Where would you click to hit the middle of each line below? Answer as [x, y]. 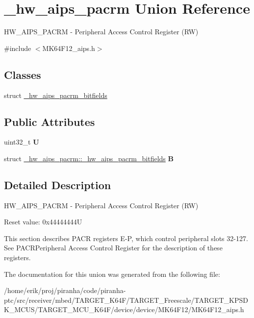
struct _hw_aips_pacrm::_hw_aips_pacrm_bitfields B [89, 158]
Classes [23, 74]
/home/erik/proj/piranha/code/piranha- [65, 290]
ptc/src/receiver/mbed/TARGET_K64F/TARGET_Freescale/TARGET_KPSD [126, 300]
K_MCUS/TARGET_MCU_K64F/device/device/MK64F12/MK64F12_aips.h [124, 309]
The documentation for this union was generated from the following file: [112, 274]
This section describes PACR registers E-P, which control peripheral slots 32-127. [126, 238]
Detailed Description [58, 184]
